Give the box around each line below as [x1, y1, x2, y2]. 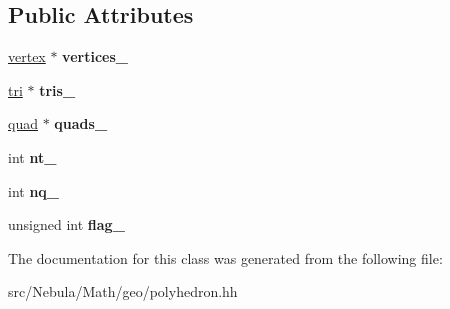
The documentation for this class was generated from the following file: [8, 247, 443, 268]
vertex [8, 46, 46, 67]
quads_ [54, 113, 108, 134]
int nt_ [8, 146, 57, 167]
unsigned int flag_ [8, 214, 125, 235]
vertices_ [62, 46, 128, 67]
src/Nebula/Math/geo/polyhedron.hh [8, 281, 238, 302]
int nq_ [8, 180, 60, 201]
